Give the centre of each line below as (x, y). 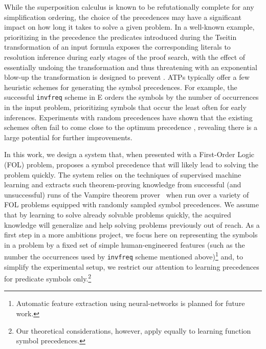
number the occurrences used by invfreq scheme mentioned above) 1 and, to (124, 256)
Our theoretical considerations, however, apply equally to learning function (134, 330)
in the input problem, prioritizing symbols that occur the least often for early (125, 107)
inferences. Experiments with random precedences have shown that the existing (128, 117)
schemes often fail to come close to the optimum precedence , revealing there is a (131, 127)
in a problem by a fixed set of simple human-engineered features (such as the (125, 244)
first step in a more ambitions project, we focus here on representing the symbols (131, 235)
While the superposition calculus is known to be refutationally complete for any (129, 7)
